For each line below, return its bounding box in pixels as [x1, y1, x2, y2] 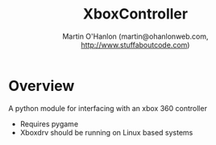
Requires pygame [19, 118, 79, 129]
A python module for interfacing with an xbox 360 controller [8, 103, 208, 113]
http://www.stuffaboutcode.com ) [81, 39, 190, 49]
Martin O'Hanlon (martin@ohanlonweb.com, [62, 31, 209, 41]
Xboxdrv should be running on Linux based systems [19, 127, 193, 137]
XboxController [83, 5, 188, 23]
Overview [8, 77, 75, 95]
